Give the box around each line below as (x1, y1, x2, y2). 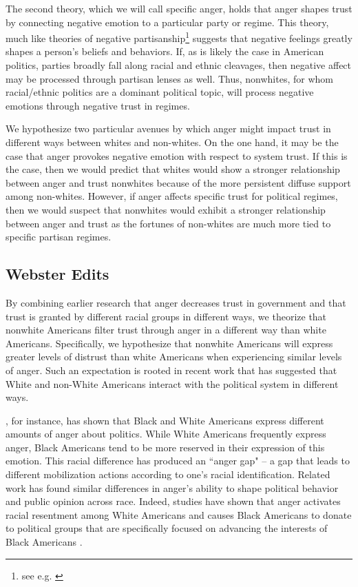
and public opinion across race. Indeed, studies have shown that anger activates (6, 494, 341, 508)
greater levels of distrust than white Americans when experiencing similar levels (6, 349, 342, 364)
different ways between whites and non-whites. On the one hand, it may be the (6, 135, 339, 149)
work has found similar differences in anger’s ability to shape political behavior (6, 480, 339, 495)
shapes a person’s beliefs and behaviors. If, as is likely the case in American (6, 44, 324, 59)
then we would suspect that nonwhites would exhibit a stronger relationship (6, 202, 326, 216)
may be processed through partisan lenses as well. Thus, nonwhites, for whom (6, 71, 333, 85)
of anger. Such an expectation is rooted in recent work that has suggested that (6, 362, 337, 377)
